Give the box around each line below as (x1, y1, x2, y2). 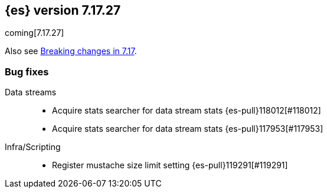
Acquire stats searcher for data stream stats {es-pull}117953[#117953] (52, 124, 323, 134)
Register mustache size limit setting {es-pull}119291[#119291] (52, 160, 288, 171)
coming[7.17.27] (5, 28, 64, 38)
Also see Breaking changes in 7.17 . (5, 46, 137, 56)
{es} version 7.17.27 (5, 3, 121, 18)
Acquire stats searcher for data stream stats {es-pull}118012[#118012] (52, 105, 321, 116)
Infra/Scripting (5, 142, 61, 152)
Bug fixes (5, 65, 49, 78)
